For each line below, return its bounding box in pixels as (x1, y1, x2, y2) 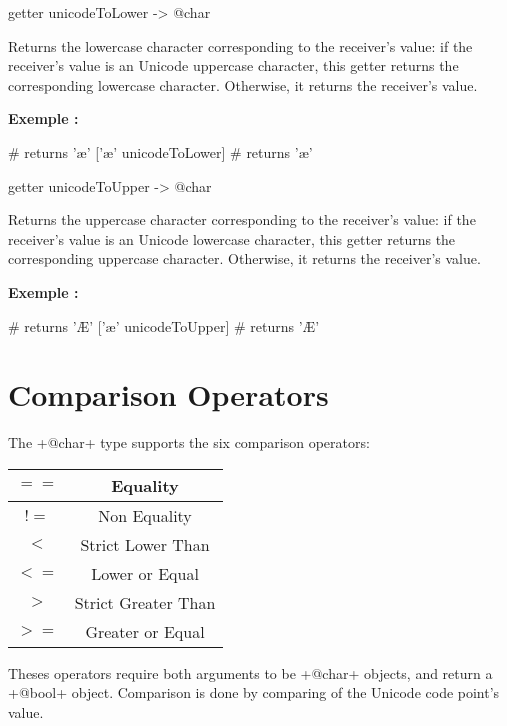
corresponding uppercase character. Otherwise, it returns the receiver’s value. (8, 248, 481, 269)
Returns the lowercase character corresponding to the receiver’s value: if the (8, 35, 473, 56)
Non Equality (98, 503, 192, 527)
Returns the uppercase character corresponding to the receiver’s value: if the (8, 209, 476, 230)
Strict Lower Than (80, 532, 210, 556)
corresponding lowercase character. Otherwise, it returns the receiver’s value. (8, 74, 478, 95)
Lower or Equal (91, 561, 199, 585)
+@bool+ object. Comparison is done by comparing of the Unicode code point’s (8, 682, 500, 703)
